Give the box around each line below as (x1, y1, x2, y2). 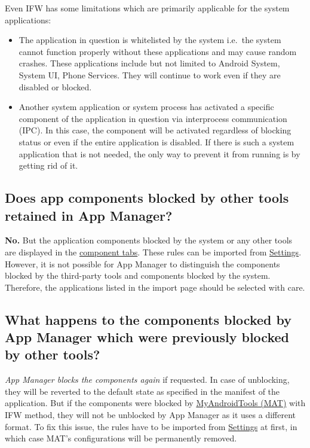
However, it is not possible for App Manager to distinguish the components (5, 257, 280, 270)
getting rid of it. (19, 159, 78, 172)
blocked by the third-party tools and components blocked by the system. (5, 269, 271, 282)
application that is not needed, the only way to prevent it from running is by (19, 147, 300, 160)
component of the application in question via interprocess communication (19, 112, 287, 124)
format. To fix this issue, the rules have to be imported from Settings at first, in (5, 420, 297, 432)
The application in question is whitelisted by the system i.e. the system (19, 33, 281, 46)
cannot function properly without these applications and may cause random (19, 45, 297, 57)
